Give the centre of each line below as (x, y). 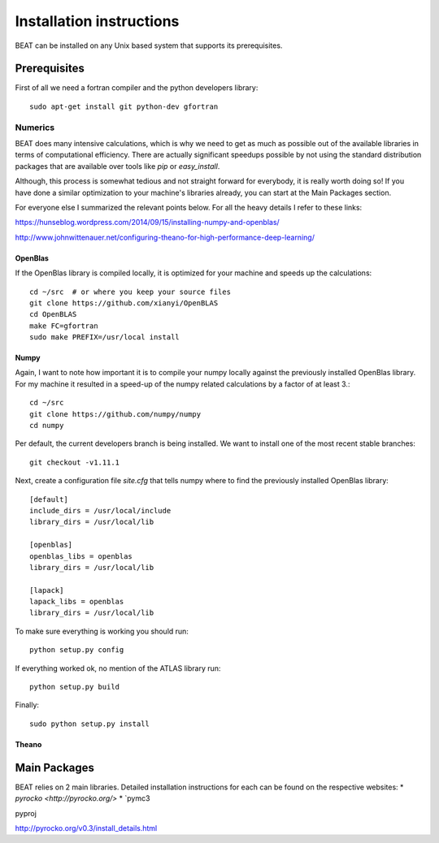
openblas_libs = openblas (81, 556)
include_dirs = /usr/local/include (100, 510)
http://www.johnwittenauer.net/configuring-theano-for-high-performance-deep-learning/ (165, 237)
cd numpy (47, 426)
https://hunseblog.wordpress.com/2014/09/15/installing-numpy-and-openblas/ (147, 223)
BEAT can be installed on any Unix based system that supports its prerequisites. (149, 45)
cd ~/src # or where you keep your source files (130, 292)
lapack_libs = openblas (77, 602)
